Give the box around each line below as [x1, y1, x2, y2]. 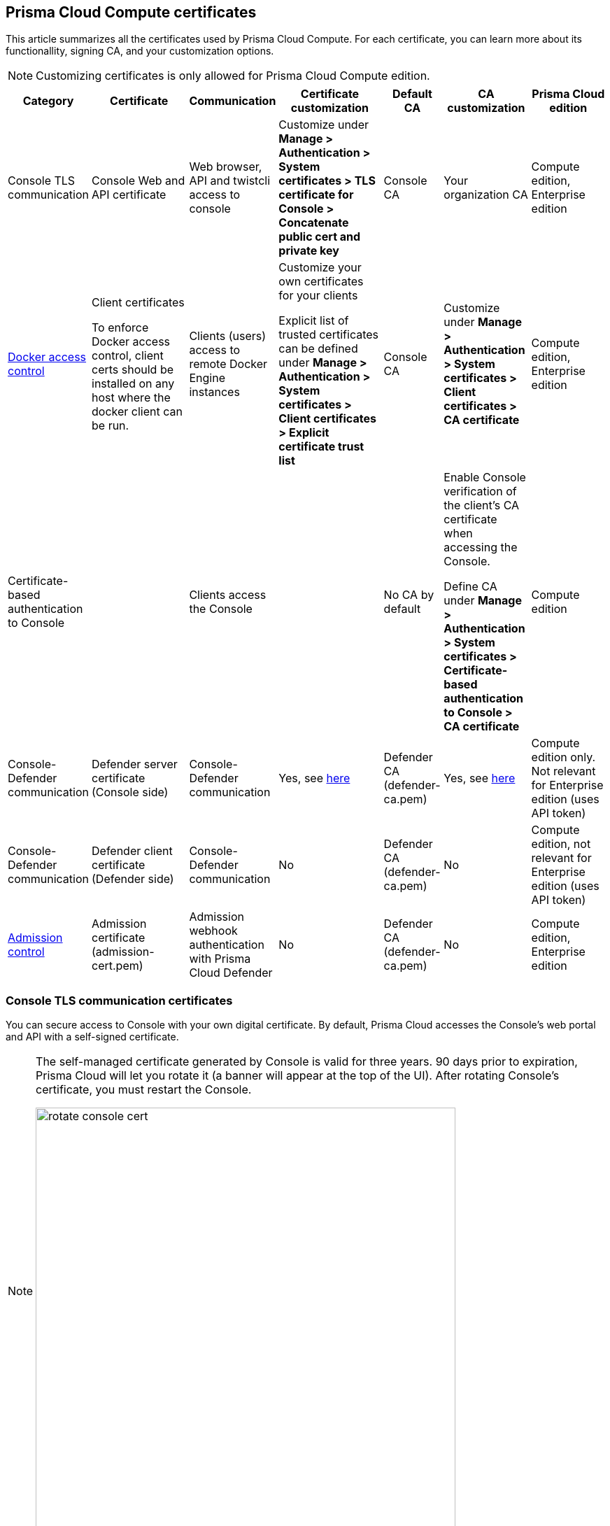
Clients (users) [189, 329, 267, 344]
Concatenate [278, 216, 349, 230]
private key [278, 243, 339, 258]
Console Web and [92, 174, 185, 188]
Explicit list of [278, 313, 349, 328]
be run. [92, 418, 129, 433]
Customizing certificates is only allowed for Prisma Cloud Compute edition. [36, 69, 430, 83]
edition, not [531, 837, 591, 852]
